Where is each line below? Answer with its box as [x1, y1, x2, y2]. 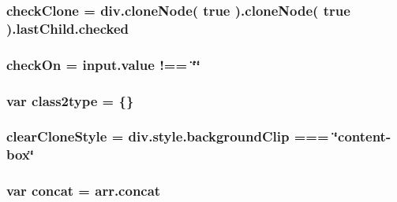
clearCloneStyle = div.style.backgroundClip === [6, 127, 329, 146]
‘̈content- [333, 127, 391, 146]
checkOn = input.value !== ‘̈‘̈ [6, 54, 200, 74]
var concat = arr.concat [6, 181, 161, 200]
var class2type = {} [6, 90, 134, 110]
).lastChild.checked [6, 18, 129, 38]
